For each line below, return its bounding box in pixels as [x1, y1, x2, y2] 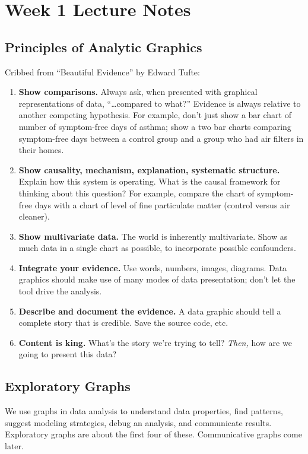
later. [5, 440, 24, 452]
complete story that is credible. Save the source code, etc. [18, 316, 228, 329]
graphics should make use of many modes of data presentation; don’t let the [18, 273, 296, 285]
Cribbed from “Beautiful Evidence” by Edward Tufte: [5, 65, 200, 78]
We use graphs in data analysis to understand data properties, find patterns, [5, 405, 284, 417]
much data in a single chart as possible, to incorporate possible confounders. [18, 242, 296, 254]
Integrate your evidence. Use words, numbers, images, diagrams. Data [18, 261, 287, 274]
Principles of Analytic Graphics [5, 37, 202, 56]
